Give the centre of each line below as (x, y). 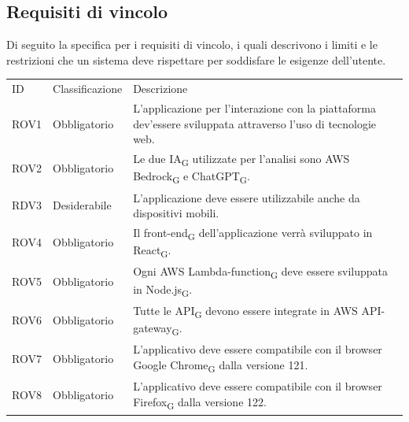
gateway (153, 328)
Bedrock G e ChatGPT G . (192, 177)
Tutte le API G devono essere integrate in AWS (245, 311)
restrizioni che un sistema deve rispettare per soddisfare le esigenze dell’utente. (196, 59)
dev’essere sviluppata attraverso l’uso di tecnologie (255, 123)
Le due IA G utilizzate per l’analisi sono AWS (241, 159)
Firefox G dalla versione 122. (200, 403)
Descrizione (160, 89)
